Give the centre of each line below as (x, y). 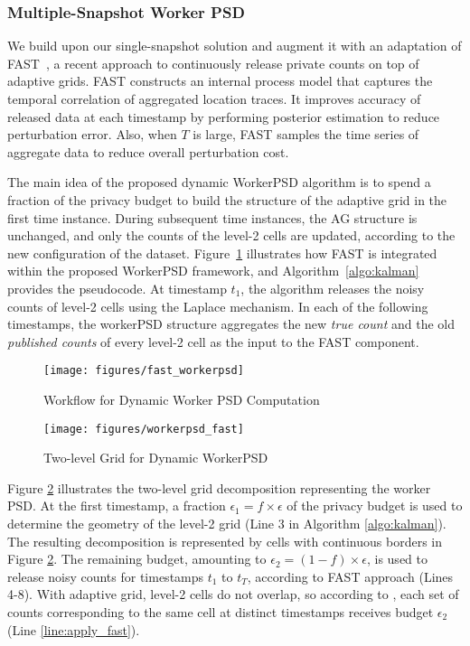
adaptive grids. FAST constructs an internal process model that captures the (220, 81)
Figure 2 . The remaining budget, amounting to (137, 559)
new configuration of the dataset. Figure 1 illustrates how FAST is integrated (222, 253)
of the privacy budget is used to (375, 506)
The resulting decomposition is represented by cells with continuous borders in (225, 541)
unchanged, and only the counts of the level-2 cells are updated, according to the (231, 235)
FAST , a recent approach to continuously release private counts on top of (213, 63)
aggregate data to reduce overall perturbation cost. (148, 151)
